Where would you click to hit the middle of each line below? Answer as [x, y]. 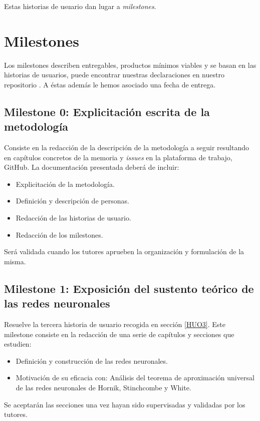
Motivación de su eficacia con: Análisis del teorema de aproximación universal [135, 378]
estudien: [18, 344]
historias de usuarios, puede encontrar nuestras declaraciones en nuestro [114, 75]
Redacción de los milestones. [59, 234]
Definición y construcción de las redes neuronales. [92, 360]
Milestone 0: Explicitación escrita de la [107, 111]
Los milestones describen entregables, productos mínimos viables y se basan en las [130, 65]
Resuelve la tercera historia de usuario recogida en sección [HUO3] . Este [115, 324]
